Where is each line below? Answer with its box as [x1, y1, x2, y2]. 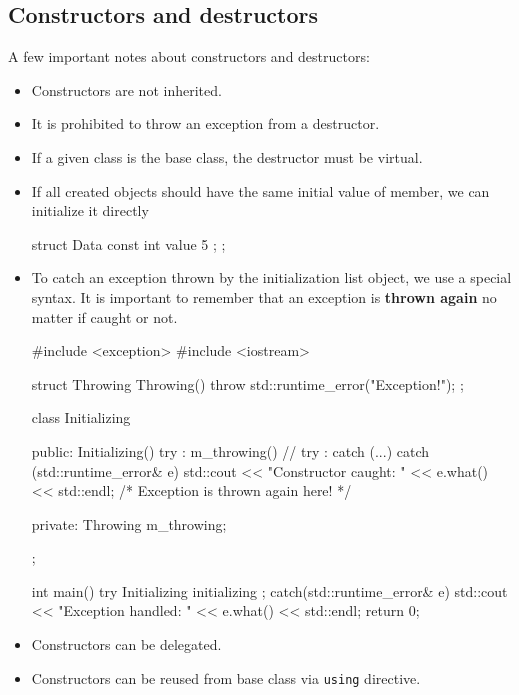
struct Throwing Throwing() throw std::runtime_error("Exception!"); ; [31, 373, 464, 394]
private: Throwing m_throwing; [31, 513, 227, 534]
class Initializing [31, 407, 131, 428]
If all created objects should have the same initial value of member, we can [31, 180, 490, 201]
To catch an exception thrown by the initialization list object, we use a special [31, 267, 512, 288]
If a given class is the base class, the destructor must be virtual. [31, 146, 423, 167]
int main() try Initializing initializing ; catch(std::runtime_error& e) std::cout [31, 580, 508, 601]
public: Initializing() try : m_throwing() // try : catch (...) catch [31, 440, 430, 461]
